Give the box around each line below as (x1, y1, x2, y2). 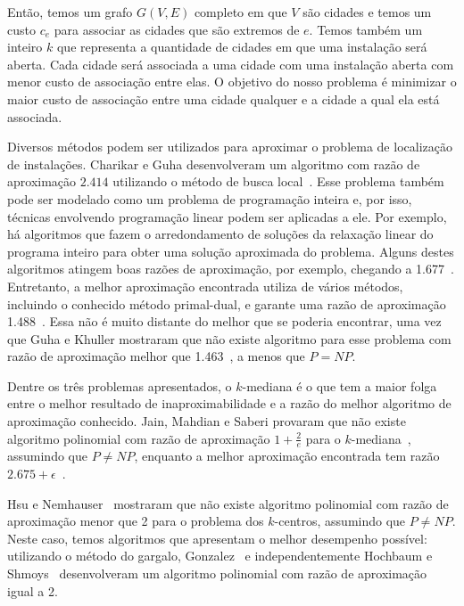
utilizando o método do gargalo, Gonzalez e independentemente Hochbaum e (7, 546, 433, 565)
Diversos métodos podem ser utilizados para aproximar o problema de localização (7, 137, 452, 156)
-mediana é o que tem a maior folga (242, 376, 437, 395)
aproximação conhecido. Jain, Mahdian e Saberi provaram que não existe (7, 412, 406, 430)
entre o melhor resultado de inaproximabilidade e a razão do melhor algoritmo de (7, 394, 452, 413)
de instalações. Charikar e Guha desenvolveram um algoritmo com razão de (7, 154, 420, 173)
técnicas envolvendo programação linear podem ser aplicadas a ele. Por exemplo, (7, 207, 447, 225)
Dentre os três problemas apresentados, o (7, 376, 232, 395)
